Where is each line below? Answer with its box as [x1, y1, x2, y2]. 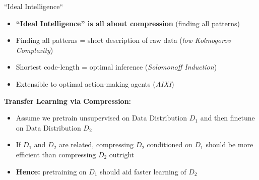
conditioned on [147, 139, 192, 150]
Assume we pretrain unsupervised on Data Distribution [16, 112, 187, 123]
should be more [206, 139, 253, 150]
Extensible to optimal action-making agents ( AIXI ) [16, 78, 174, 89]
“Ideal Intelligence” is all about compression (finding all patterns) [16, 18, 240, 28]
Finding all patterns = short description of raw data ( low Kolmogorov [16, 35, 231, 45]
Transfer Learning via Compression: [4, 95, 132, 106]
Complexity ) [16, 44, 53, 55]
